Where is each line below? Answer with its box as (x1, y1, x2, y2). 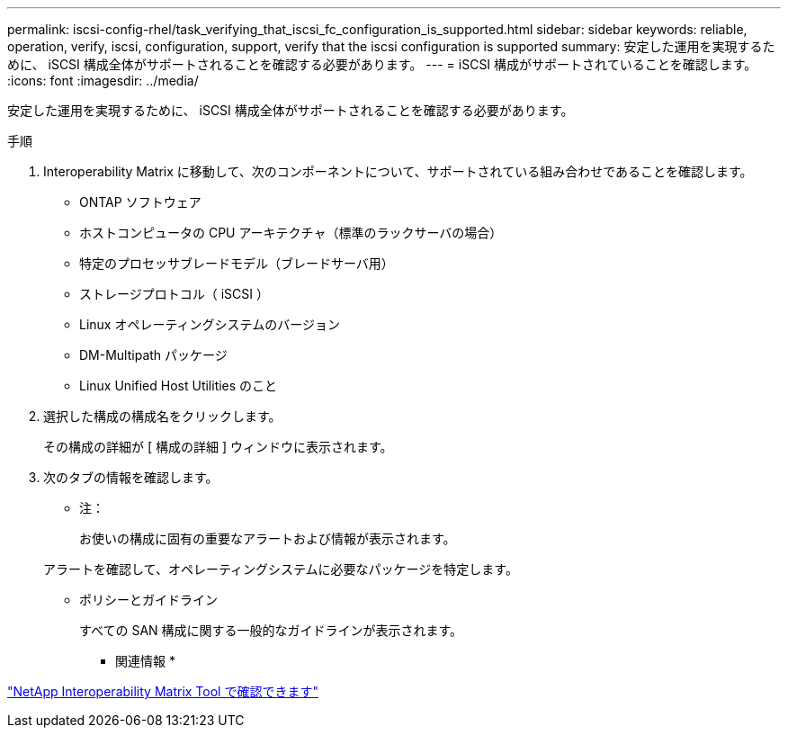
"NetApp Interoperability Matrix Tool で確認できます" (7, 684, 318, 699)
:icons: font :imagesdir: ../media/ (7, 73, 199, 88)
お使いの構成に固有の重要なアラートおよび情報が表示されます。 (79, 531, 456, 546)
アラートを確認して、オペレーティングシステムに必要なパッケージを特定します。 (43, 561, 518, 577)
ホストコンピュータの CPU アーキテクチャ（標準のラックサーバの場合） (79, 225, 503, 240)
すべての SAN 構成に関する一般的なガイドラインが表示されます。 (79, 623, 463, 638)
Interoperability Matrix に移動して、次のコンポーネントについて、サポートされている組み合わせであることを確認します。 (43, 164, 753, 179)
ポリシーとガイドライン (79, 592, 218, 607)
